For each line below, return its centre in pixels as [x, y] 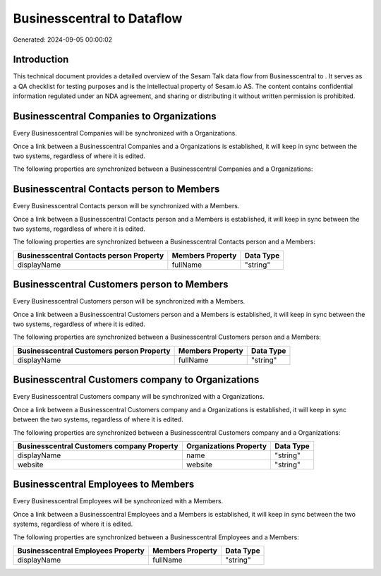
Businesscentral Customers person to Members [121, 285]
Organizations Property [226, 446]
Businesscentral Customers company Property [98, 446]
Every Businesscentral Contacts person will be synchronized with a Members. [126, 206]
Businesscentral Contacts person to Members [116, 190]
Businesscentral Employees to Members [104, 485]
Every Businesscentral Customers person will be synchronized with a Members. [129, 301]
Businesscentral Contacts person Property [91, 256]
